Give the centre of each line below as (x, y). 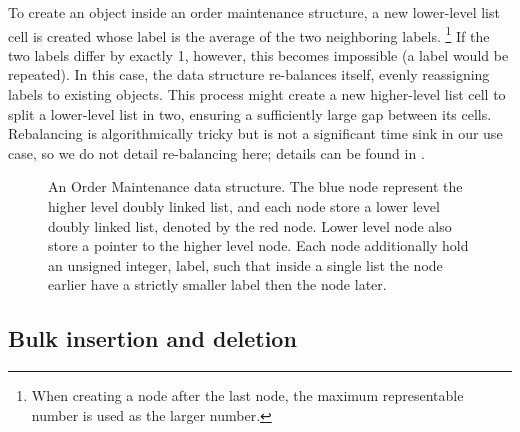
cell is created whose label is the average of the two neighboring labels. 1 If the (249, 34)
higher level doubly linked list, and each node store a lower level (244, 206)
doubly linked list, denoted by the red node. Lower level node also (250, 225)
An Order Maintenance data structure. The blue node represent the (255, 186)
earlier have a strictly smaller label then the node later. (217, 284)
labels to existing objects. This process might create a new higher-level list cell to (257, 94)
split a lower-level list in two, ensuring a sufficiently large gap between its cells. (250, 113)
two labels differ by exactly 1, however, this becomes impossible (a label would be (258, 54)
